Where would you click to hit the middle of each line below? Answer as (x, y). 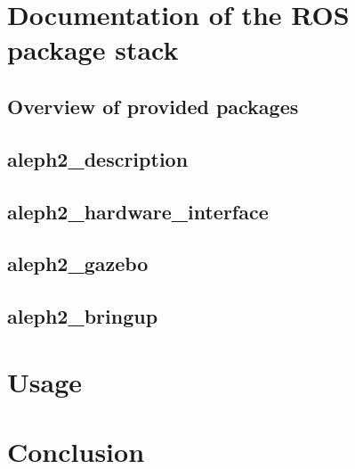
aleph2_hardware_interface (138, 211)
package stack (93, 49)
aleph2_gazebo (78, 263)
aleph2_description (98, 158)
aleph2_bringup (83, 316)
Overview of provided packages (153, 106)
